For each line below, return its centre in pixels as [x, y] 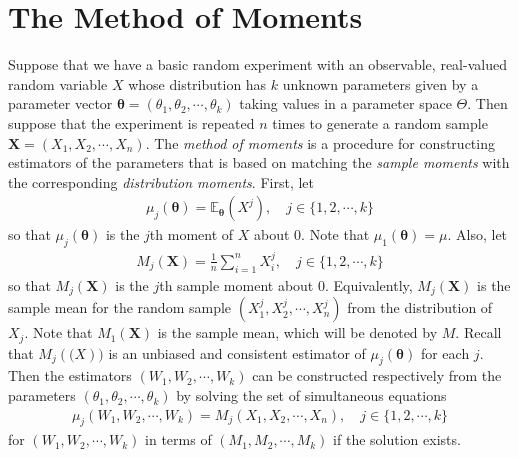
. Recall [478, 332]
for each [445, 352]
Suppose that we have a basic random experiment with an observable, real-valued [257, 64]
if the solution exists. [397, 439]
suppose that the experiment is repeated [131, 122]
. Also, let [477, 234]
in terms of [178, 439]
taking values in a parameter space [345, 103]
